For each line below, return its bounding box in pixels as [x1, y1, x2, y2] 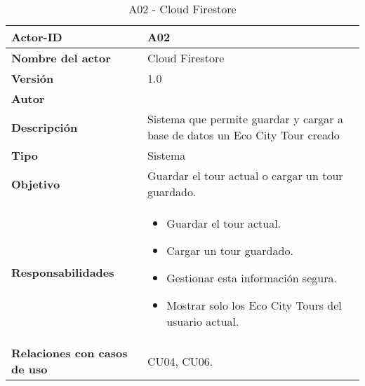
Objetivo [11, 175, 60, 192]
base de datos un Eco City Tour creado [147, 127, 340, 143]
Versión [11, 70, 54, 86]
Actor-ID [11, 29, 62, 45]
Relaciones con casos [11, 345, 128, 361]
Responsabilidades [11, 264, 114, 280]
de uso [11, 361, 48, 377]
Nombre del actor [11, 50, 111, 66]
